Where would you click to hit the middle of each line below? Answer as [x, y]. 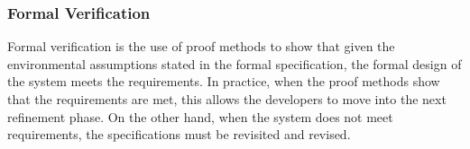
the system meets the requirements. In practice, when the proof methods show [224, 81]
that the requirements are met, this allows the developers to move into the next [227, 99]
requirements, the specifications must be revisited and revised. [179, 134]
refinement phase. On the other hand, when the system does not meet [200, 116]
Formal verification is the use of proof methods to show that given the [201, 46]
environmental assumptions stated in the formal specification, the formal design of [235, 63]
